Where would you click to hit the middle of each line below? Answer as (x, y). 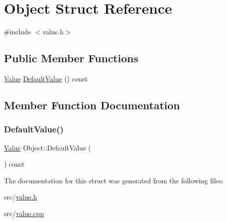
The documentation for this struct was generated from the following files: (114, 180)
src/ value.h (21, 197)
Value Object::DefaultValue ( (48, 147)
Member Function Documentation (92, 105)
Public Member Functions (71, 58)
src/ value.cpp (24, 213)
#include (18, 32)
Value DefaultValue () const (46, 78)
